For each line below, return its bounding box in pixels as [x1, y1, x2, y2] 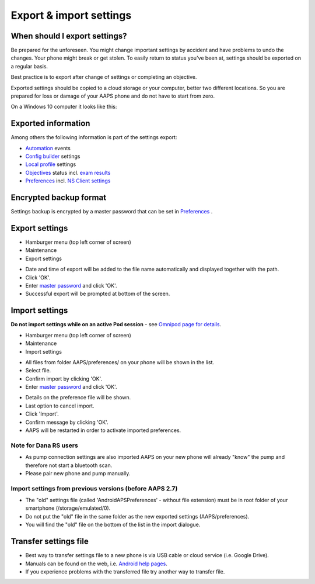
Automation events [25, 144, 71, 151]
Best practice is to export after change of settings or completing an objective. [10, 74, 197, 81]
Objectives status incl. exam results [25, 169, 111, 176]
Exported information [10, 119, 90, 129]
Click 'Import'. [25, 410, 59, 417]
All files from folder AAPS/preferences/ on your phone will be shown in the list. [25, 358, 215, 365]
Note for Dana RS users [10, 441, 78, 450]
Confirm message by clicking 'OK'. [25, 419, 109, 426]
